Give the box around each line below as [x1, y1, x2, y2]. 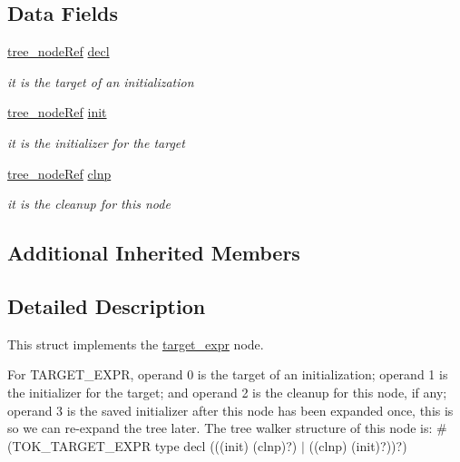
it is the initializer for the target [7, 133, 185, 152]
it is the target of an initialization [7, 72, 194, 91]
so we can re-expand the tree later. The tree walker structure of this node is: [7, 418, 433, 437]
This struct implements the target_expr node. [7, 334, 264, 353]
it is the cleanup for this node [7, 194, 171, 213]
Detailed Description [7, 291, 206, 319]
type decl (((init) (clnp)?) [154, 436, 298, 455]
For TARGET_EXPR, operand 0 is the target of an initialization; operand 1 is [7, 365, 448, 384]
